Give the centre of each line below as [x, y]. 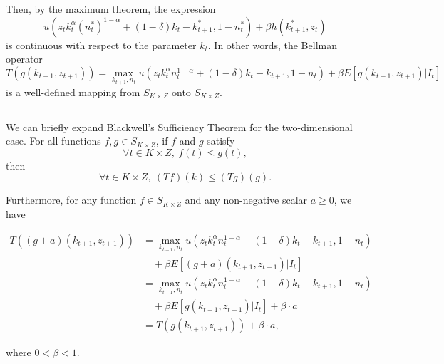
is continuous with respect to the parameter [101, 45]
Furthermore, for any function [71, 200]
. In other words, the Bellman [272, 45]
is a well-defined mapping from [73, 92]
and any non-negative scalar [246, 200]
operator [24, 59]
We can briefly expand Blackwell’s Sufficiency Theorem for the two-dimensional [179, 126]
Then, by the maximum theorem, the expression [111, 9]
